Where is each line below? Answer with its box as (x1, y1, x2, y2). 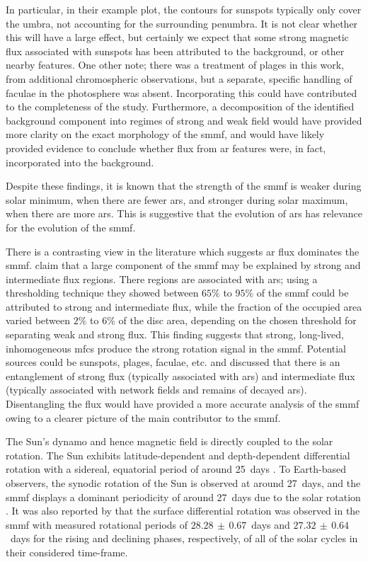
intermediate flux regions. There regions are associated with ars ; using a (6, 271, 318, 286)
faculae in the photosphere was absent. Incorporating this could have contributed (6, 85, 357, 100)
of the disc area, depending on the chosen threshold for (118, 313, 357, 328)
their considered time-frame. (6, 544, 128, 559)
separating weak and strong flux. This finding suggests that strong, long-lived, (6, 327, 344, 342)
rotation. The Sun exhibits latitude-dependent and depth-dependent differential (6, 447, 350, 462)
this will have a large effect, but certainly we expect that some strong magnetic (6, 30, 349, 45)
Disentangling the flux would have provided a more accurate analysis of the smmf (6, 396, 360, 411)
